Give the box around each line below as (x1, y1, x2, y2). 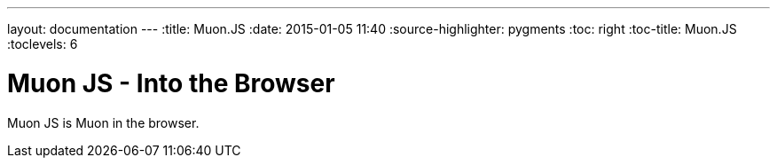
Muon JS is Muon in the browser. (7, 114, 200, 130)
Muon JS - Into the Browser (7, 67, 335, 98)
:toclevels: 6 (7, 36, 78, 51)
